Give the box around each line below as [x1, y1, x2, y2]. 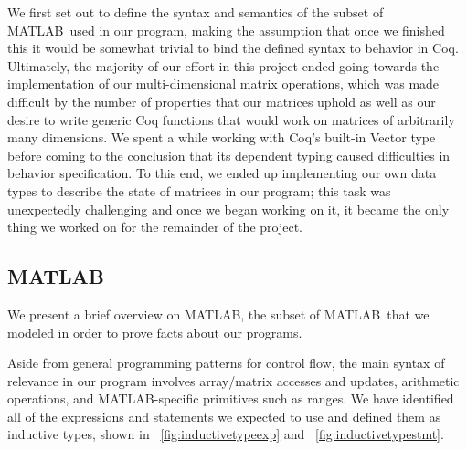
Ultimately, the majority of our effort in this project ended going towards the [7, 56, 440, 75]
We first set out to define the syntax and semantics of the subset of [7, 3, 384, 21]
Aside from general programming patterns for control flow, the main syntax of [7, 353, 445, 372]
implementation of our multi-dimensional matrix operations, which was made [7, 74, 440, 93]
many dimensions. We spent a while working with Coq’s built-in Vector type [7, 128, 436, 147]
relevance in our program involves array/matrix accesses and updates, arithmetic [7, 371, 460, 390]
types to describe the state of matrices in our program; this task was [7, 181, 391, 200]
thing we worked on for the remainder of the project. [7, 217, 302, 236]
